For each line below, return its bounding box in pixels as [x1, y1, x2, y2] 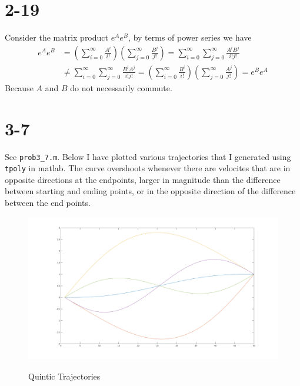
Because [5, 81, 34, 94]
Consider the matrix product [5, 31, 108, 44]
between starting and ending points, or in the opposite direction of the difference [5, 185, 296, 197]
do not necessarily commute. [70, 81, 172, 94]
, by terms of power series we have [128, 31, 252, 44]
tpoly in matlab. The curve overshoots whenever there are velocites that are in [5, 162, 291, 174]
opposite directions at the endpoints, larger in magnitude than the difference [5, 173, 281, 185]
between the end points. [5, 197, 91, 208]
